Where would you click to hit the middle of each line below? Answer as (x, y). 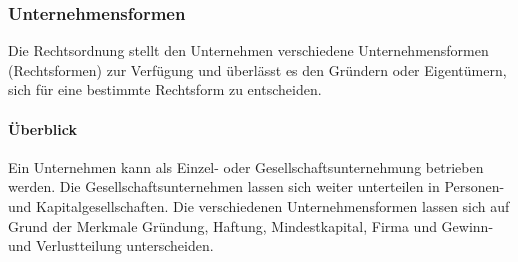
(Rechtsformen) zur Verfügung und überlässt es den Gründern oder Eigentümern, (257, 69)
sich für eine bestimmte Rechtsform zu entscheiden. (165, 89)
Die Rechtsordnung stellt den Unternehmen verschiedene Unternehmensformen (248, 50)
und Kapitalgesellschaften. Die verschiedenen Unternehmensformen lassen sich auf (259, 205)
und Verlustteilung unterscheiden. (111, 245)
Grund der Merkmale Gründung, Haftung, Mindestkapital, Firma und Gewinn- (251, 225)
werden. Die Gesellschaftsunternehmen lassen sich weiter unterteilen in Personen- (256, 186)
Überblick (42, 128)
